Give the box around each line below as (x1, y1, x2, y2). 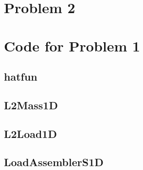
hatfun (4, 69, 37, 84)
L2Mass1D (4, 97, 58, 112)
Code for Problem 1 (4, 35, 141, 55)
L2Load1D (4, 126, 57, 141)
